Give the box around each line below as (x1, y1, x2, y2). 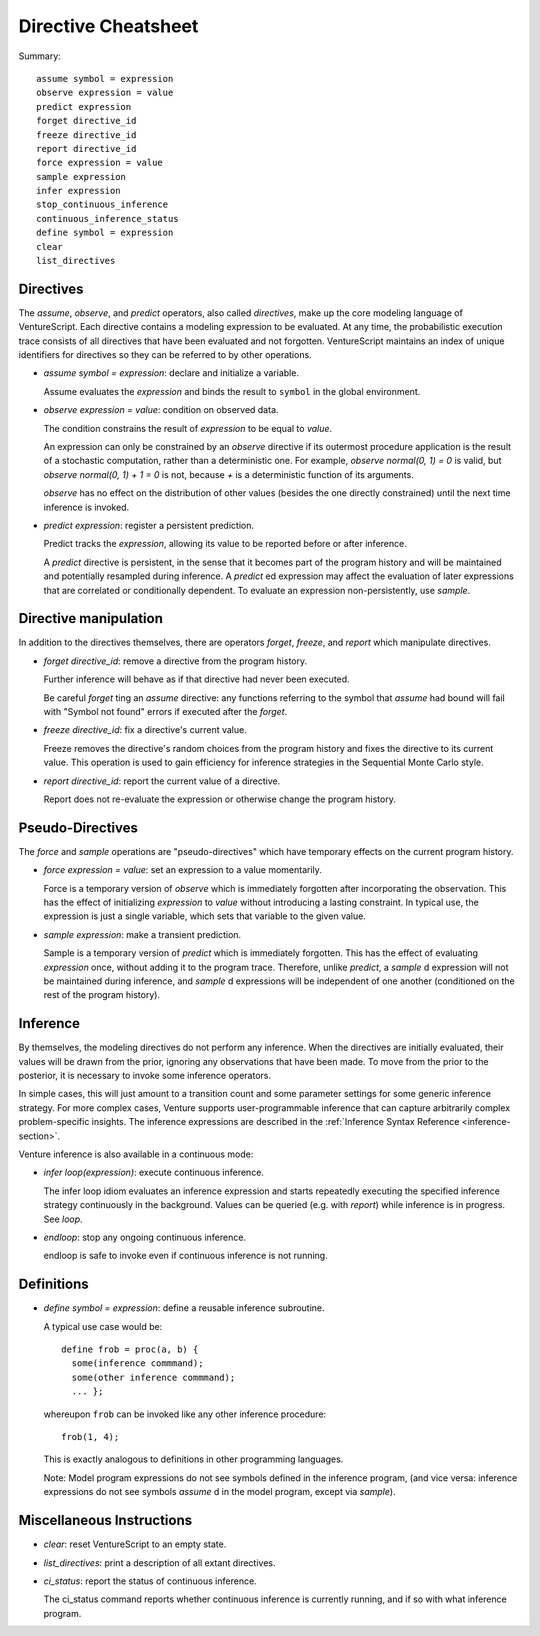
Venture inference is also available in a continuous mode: (18, 1148, 254, 1160)
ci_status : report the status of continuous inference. (43, 1575, 257, 1587)
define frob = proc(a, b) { (61, 1344, 199, 1355)
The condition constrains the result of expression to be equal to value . (43, 422, 333, 434)
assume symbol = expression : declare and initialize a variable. (43, 367, 300, 379)
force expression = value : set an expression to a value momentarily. (43, 864, 322, 876)
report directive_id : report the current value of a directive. (43, 775, 281, 787)
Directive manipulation (18, 610, 164, 627)
